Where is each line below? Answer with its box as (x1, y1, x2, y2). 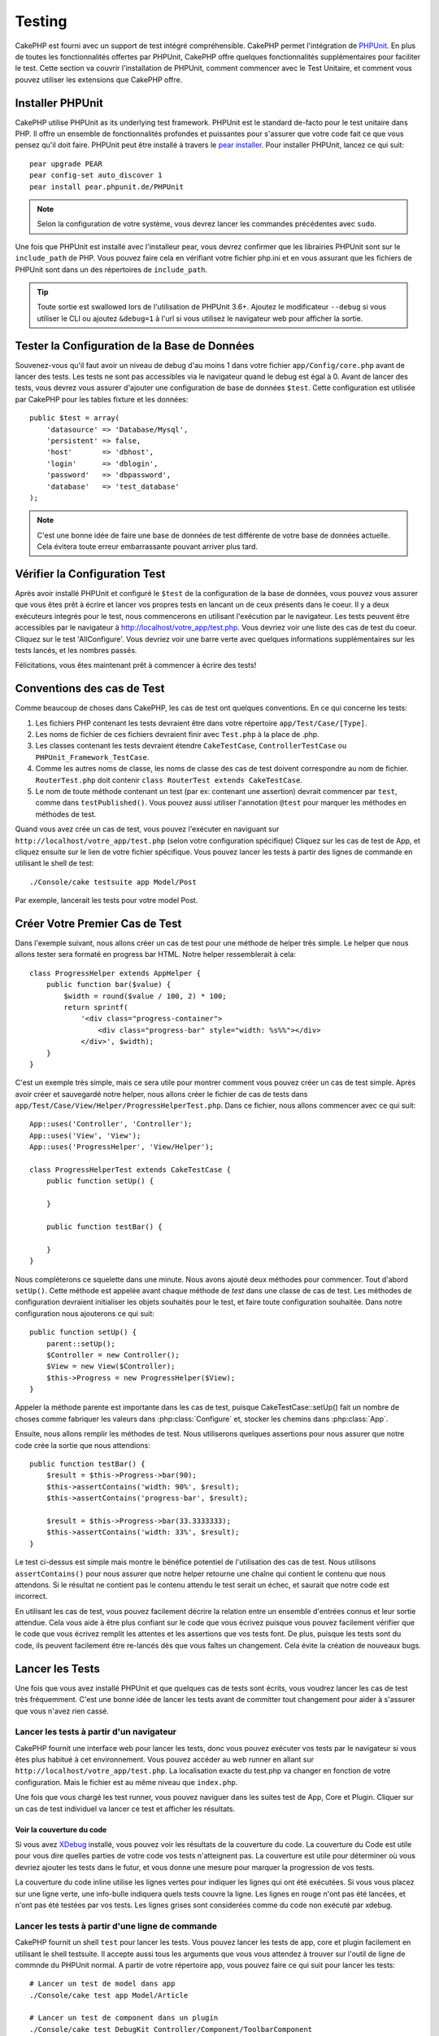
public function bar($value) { (46, 980, 172, 989)
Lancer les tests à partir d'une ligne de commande (15, 1920, 218, 1932)
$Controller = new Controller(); (46, 1350, 180, 1359)
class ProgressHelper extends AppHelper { (29, 968, 202, 977)
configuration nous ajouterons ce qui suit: (15, 1308, 154, 1319)
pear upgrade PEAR (29, 159, 103, 169)
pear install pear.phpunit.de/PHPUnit (29, 182, 185, 191)
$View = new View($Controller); (46, 1362, 176, 1371)
